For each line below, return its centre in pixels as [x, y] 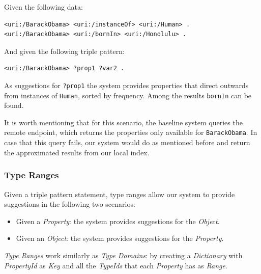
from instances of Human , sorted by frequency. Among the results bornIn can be [128, 95]
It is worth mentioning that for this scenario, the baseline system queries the [123, 122]
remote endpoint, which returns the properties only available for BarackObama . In [131, 132]
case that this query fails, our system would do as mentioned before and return [127, 142]
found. [14, 105]
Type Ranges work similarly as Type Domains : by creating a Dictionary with [123, 255]
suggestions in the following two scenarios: [70, 204]
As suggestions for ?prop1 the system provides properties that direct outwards [126, 85]
